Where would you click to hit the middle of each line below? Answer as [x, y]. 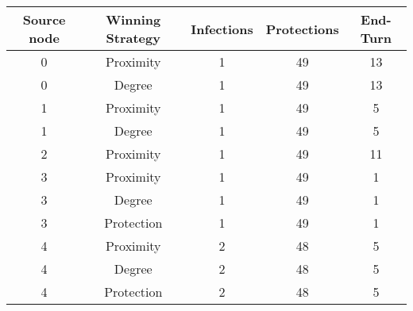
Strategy [133, 38]
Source [44, 19]
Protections [302, 29]
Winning [133, 19]
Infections [222, 29]
